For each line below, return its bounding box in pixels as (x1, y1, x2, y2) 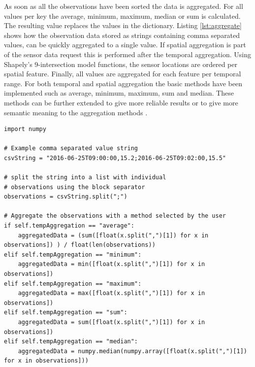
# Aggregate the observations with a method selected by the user (4, 212, 226, 220)
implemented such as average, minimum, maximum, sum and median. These (4, 88, 234, 98)
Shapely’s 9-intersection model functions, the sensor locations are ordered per (4, 59, 237, 69)
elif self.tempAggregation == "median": (4, 338, 138, 345)
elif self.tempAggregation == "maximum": (4, 280, 142, 287)
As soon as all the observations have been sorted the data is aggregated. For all (4, 1, 243, 11)
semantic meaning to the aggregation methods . (4, 107, 148, 117)
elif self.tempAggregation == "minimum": (4, 251, 142, 258)
